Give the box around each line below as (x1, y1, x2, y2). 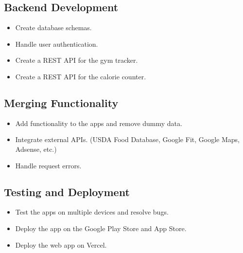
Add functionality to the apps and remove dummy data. (15, 118, 182, 128)
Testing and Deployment (4, 184, 130, 199)
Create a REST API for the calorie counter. (15, 71, 146, 81)
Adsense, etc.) (15, 144, 57, 154)
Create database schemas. (15, 22, 92, 33)
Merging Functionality (4, 95, 119, 110)
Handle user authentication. (15, 38, 98, 49)
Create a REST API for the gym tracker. (15, 55, 138, 65)
